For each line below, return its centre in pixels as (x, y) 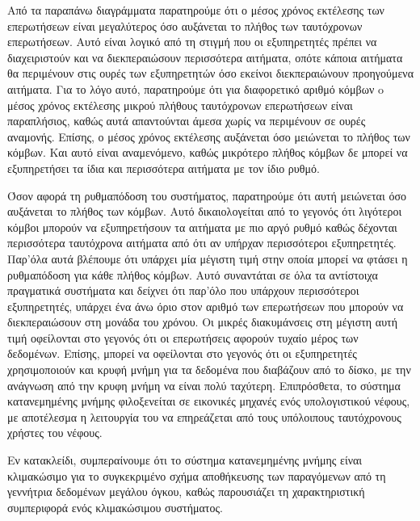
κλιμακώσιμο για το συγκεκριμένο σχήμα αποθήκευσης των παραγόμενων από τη (197, 475)
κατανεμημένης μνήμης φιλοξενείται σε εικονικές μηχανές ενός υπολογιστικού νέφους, (209, 401)
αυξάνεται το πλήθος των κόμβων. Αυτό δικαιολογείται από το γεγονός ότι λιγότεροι (205, 211)
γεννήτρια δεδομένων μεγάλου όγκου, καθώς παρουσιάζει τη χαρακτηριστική (186, 492)
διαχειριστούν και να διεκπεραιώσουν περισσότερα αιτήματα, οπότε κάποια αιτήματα (205, 57)
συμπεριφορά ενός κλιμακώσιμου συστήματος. (115, 507)
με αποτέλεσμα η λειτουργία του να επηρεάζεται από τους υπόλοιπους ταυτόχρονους (204, 416)
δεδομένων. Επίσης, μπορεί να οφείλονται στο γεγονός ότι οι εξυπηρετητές (182, 353)
